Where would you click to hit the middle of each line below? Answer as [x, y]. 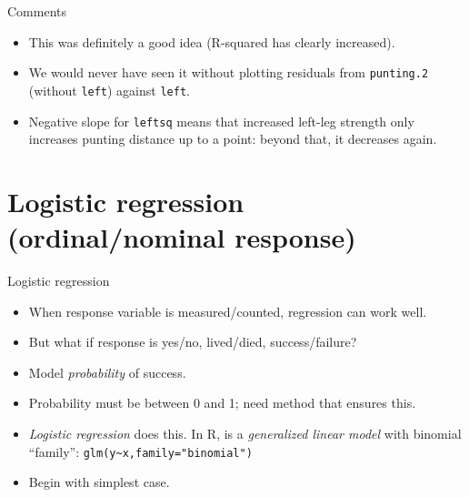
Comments [37, 11]
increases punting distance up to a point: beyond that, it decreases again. [233, 139]
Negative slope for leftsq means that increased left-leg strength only [221, 121]
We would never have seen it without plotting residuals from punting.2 [229, 72]
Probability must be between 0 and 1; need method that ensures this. [222, 403]
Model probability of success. [107, 372]
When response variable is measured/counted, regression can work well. [228, 311]
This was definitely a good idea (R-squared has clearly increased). [212, 41]
